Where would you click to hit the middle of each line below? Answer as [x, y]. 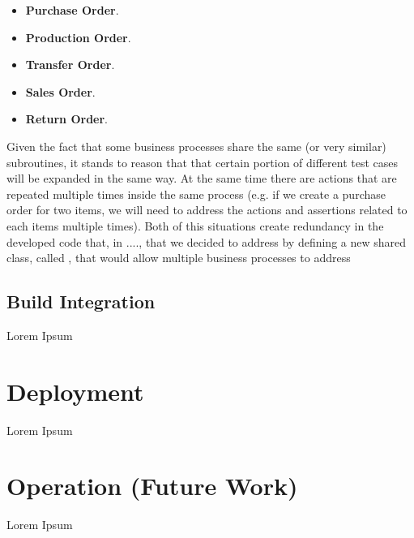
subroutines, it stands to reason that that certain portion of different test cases [203, 162]
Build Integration [81, 301]
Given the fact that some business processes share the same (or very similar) [196, 146]
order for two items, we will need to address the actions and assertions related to [207, 210]
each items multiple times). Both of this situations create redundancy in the [195, 225]
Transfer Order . [70, 65]
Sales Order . [60, 91]
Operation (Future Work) [152, 486]
